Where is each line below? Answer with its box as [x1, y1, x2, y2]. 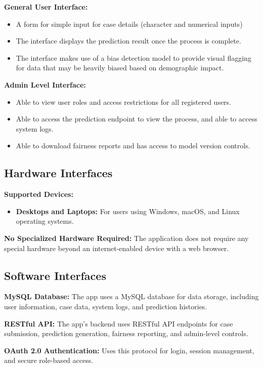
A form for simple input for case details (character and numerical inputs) [16, 18, 243, 29]
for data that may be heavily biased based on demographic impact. [16, 62, 224, 73]
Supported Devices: [4, 189, 73, 199]
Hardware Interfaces [4, 165, 113, 181]
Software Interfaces [4, 267, 106, 283]
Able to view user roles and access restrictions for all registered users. [16, 96, 232, 107]
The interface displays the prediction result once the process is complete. [16, 35, 241, 46]
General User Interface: [4, 2, 88, 12]
